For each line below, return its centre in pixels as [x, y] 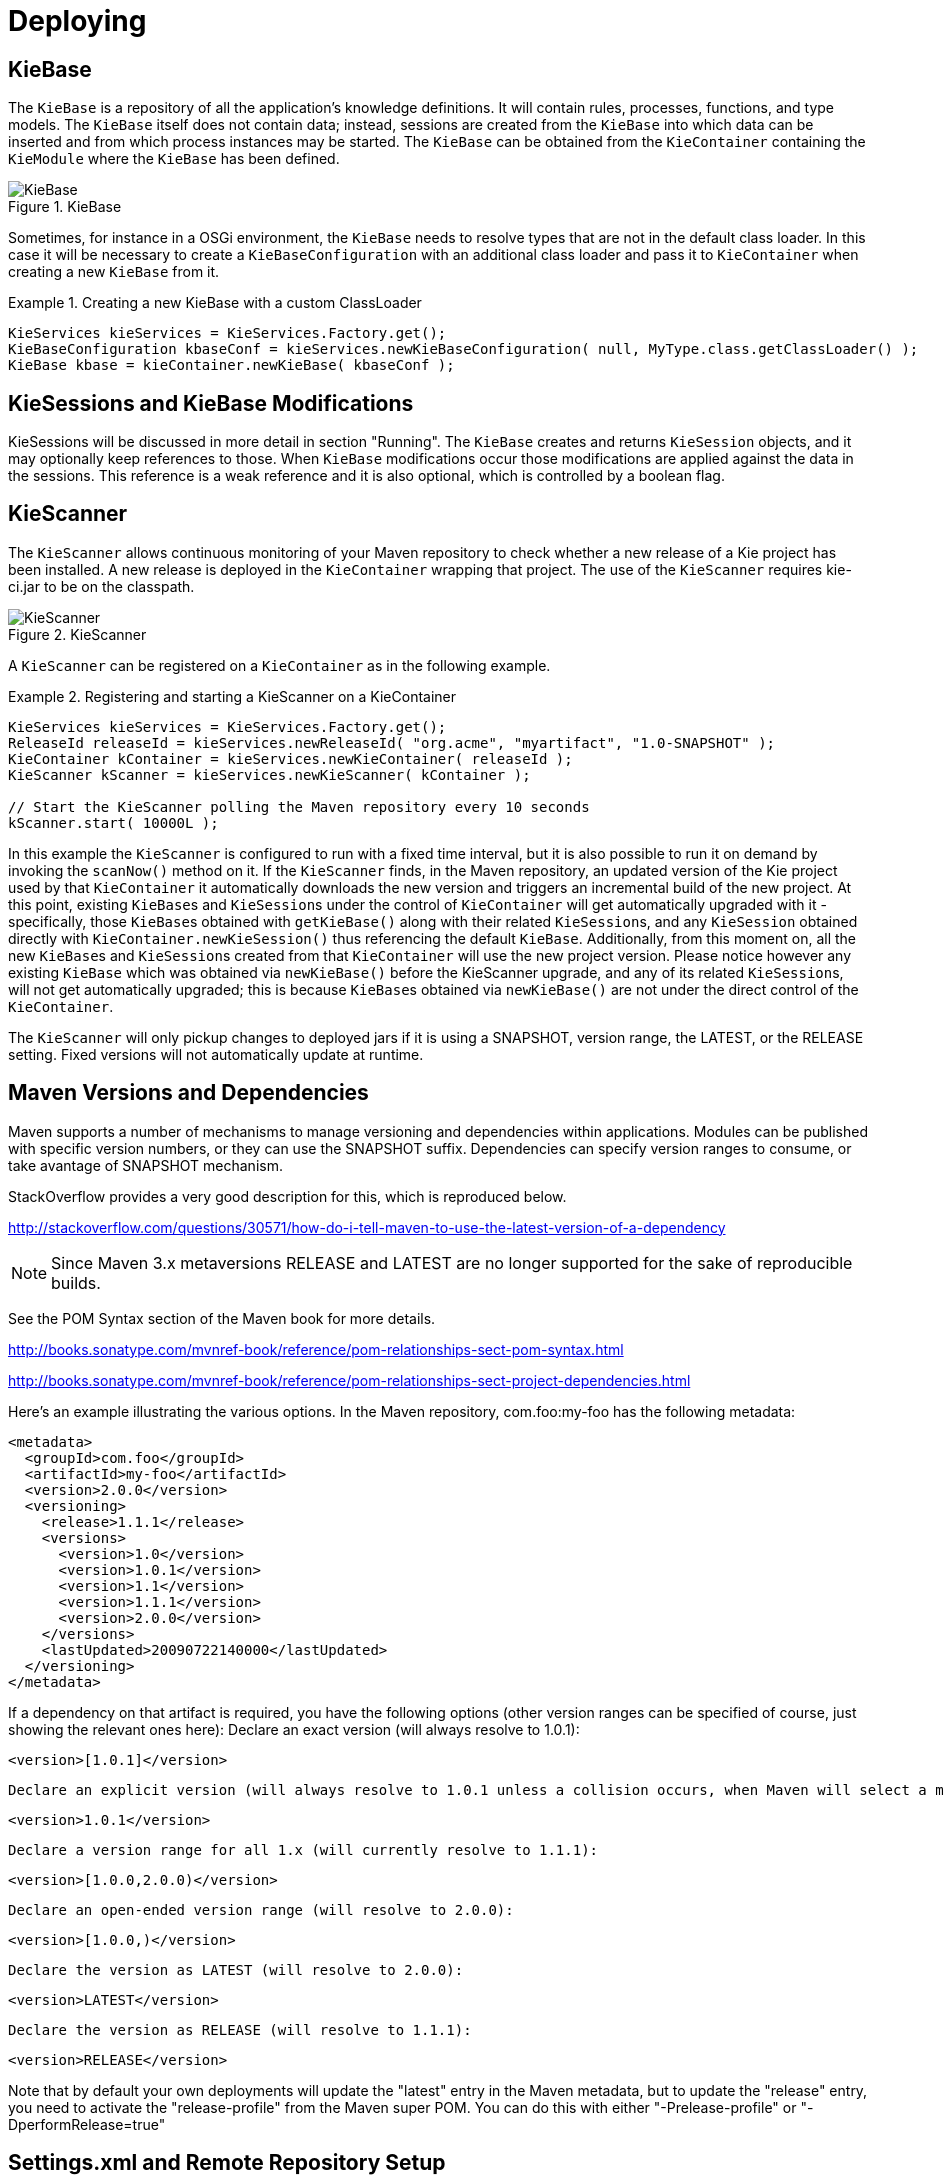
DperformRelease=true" [87, 2124]
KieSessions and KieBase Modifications [211, 403]
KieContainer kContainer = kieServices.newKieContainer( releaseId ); [290, 758]
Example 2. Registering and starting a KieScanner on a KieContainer [232, 696]
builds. [76, 1282]
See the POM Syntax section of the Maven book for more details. [222, 1318]
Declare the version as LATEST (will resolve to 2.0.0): [236, 1969]
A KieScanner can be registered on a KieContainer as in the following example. [279, 665]
